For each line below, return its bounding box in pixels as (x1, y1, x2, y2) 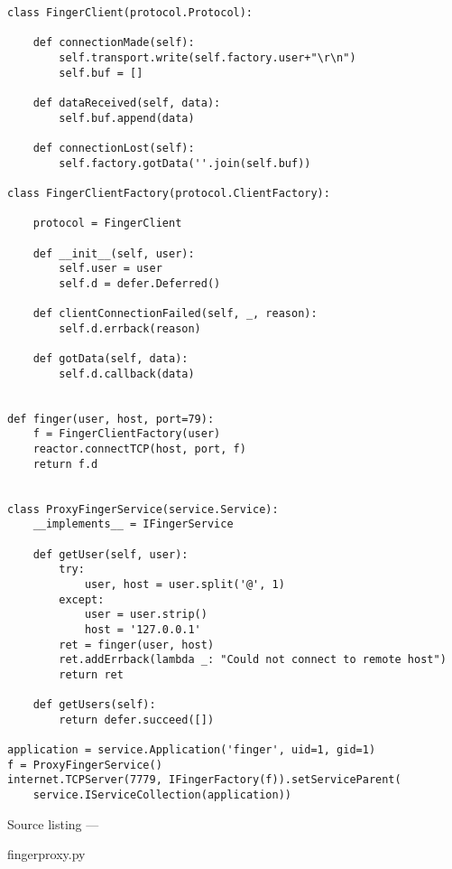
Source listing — (7, 814, 99, 833)
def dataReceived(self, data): (32, 96, 221, 109)
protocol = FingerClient (32, 217, 182, 230)
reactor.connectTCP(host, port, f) (32, 443, 246, 456)
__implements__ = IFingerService (32, 518, 234, 531)
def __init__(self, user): (32, 247, 195, 260)
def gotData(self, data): (32, 352, 189, 366)
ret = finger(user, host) (59, 638, 215, 651)
